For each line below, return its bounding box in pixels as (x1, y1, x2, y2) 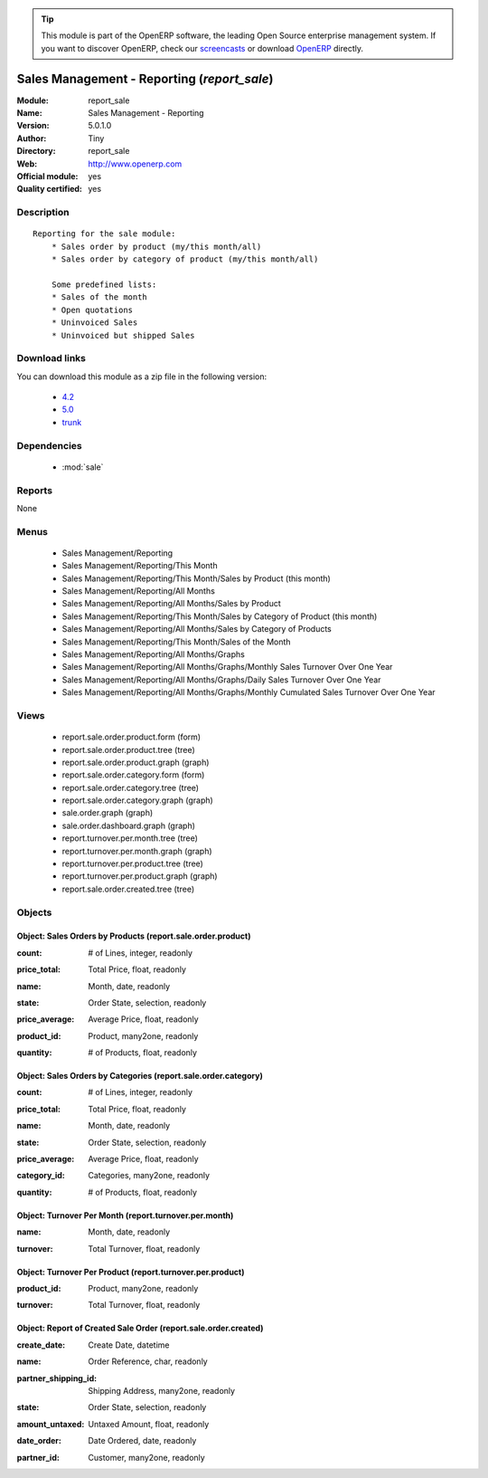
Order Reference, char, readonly (88, 1356, 208, 1367)
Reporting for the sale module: (33, 229, 176, 239)
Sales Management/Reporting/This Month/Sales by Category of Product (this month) (61, 611, 378, 622)
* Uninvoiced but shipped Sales (51, 330, 195, 340)
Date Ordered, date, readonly (88, 1435, 197, 1446)
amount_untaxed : (16, 1418, 85, 1429)
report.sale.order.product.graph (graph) (61, 757, 210, 768)
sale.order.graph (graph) (61, 807, 154, 818)
